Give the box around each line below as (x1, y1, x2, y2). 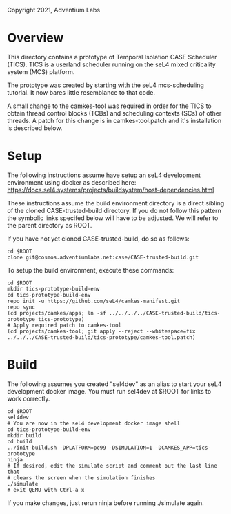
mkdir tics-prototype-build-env (7, 285, 100, 293)
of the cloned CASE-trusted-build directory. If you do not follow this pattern (7, 206, 222, 214)
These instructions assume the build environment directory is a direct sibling (7, 199, 225, 207)
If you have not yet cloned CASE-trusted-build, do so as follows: (7, 235, 190, 243)
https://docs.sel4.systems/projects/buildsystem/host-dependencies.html (7, 185, 214, 194)
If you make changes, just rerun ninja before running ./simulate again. (7, 498, 205, 507)
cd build (7, 438, 32, 445)
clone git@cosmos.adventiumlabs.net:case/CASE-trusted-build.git (7, 254, 199, 261)
